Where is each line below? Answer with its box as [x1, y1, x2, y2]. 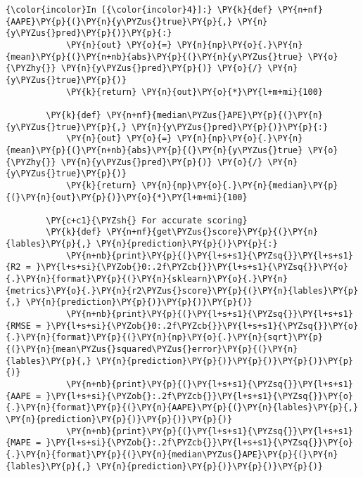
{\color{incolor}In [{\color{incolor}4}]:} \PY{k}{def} [6, 5, 273, 15]
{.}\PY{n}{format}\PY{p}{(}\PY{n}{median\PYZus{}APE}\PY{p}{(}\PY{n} [6, 449, 338, 459]
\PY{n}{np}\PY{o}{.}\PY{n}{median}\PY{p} [141, 180, 338, 190]
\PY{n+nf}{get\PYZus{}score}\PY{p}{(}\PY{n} [106, 227, 318, 237]
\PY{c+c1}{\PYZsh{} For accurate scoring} [46, 215, 248, 226]
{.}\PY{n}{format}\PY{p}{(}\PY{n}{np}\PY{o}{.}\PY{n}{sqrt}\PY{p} [6, 332, 324, 343]
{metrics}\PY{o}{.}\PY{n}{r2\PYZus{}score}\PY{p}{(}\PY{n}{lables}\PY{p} [6, 285, 359, 296]
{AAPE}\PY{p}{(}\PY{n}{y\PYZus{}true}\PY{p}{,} [6, 16, 233, 27]
